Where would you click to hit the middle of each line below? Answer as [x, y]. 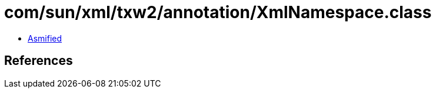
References [39, 61]
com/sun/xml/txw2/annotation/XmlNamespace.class [218, 12]
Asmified [45, 38]
